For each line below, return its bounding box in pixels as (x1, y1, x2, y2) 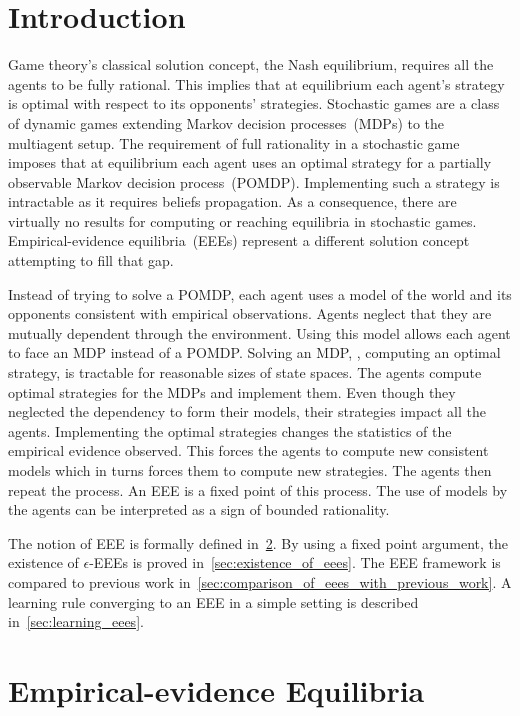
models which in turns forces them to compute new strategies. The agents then (8, 460, 492, 480)
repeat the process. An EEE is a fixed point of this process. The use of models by (8, 479, 508, 500)
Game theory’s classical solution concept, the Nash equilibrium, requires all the (8, 54, 494, 75)
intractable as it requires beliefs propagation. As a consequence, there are (8, 191, 457, 212)
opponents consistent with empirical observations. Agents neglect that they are (8, 303, 492, 324)
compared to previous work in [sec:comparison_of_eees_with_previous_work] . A (8, 571, 512, 592)
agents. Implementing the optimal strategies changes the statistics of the (8, 420, 452, 441)
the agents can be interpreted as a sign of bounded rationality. (8, 499, 390, 520)
